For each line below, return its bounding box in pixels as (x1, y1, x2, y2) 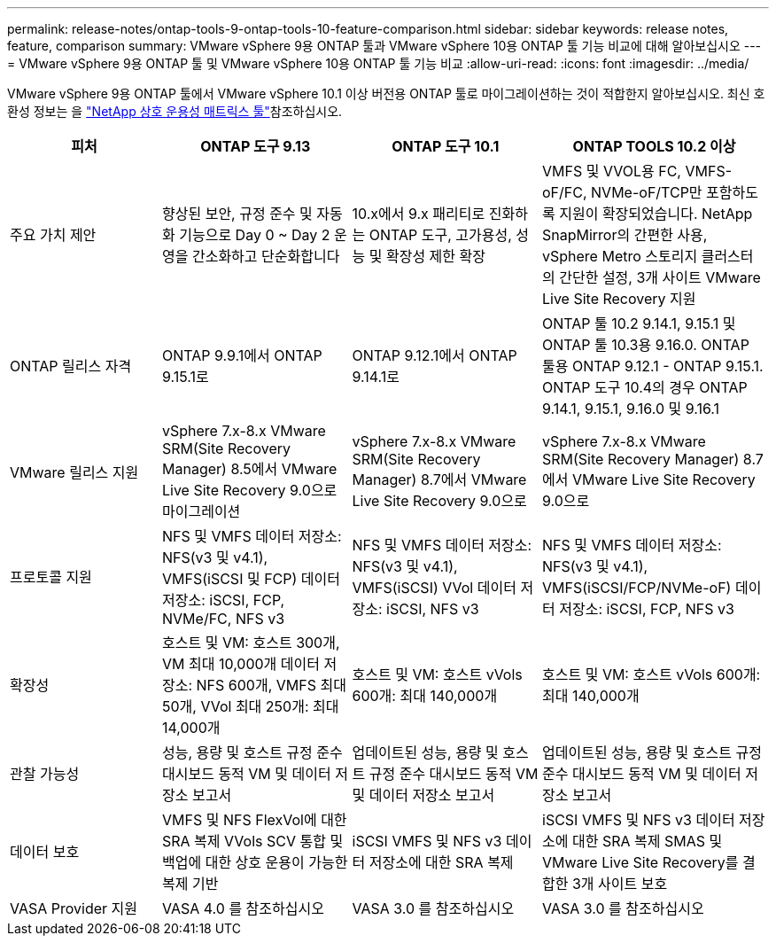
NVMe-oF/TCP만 (591, 183, 702, 201)
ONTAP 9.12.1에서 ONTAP (352, 347, 517, 364)
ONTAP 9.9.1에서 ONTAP (162, 347, 322, 364)
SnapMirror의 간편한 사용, (542, 226, 708, 244)
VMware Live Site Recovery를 (542, 853, 739, 871)
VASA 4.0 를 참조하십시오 (162, 900, 324, 917)
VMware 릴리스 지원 (10, 464, 139, 481)
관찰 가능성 (10, 765, 80, 783)
